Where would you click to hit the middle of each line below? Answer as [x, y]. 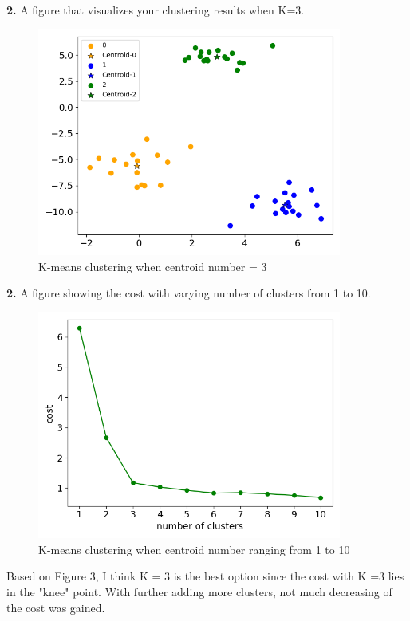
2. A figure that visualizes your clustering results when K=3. [156, 10]
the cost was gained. [56, 607]
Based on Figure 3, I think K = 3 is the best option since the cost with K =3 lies [205, 576]
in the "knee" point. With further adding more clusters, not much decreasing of [199, 592]
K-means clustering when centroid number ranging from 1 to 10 [194, 549]
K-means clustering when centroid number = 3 [153, 266]
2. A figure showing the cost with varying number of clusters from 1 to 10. [189, 293]
